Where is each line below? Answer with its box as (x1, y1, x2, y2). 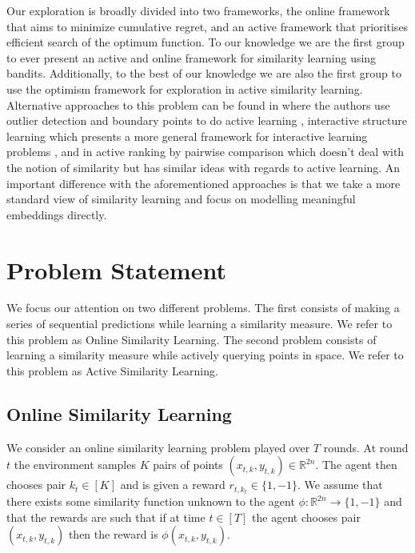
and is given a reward (120, 476, 225, 493)
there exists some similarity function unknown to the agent (6, 493, 295, 510)
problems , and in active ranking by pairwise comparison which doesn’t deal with (6, 143, 405, 160)
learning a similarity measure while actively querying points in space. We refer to (6, 347, 404, 363)
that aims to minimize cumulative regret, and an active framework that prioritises (6, 18, 409, 34)
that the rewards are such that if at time (6, 508, 206, 525)
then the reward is (68, 526, 158, 543)
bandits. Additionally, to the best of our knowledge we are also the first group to (6, 65, 401, 82)
